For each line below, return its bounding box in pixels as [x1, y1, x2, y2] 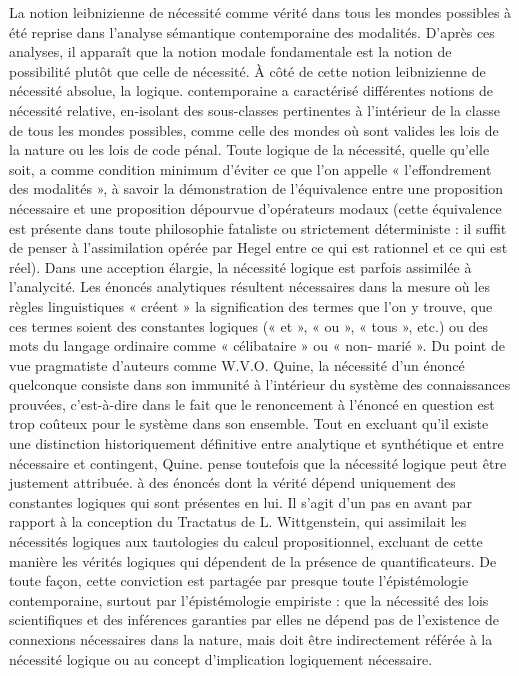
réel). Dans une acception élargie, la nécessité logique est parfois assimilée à [9, 256, 472, 277]
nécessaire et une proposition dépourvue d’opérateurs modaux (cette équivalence [9, 197, 502, 218]
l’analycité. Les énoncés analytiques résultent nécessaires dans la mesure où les [9, 276, 490, 297]
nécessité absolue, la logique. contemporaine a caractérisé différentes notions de [9, 80, 493, 101]
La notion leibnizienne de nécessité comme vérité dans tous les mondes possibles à [9, 2, 512, 22]
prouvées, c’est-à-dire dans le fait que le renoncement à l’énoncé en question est [9, 393, 495, 414]
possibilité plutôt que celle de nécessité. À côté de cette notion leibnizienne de [9, 60, 486, 81]
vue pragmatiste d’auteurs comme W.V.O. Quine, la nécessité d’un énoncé [9, 354, 465, 375]
